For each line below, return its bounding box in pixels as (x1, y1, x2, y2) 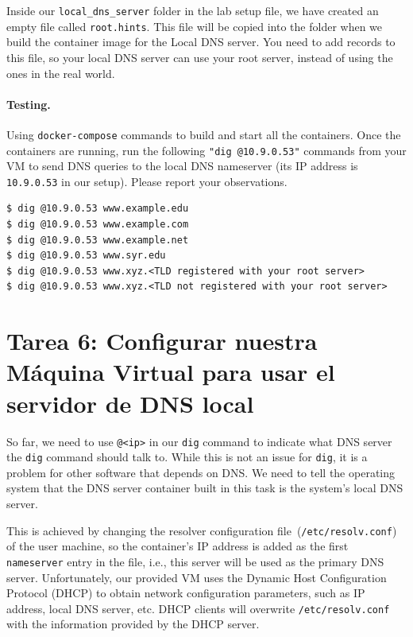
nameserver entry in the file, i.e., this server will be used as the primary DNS (6, 553, 384, 569)
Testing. (6, 95, 51, 112)
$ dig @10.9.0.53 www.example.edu (6, 203, 189, 215)
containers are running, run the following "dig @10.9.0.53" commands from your (6, 142, 407, 158)
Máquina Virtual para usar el (6, 355, 335, 388)
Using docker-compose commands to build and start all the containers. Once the (6, 126, 401, 142)
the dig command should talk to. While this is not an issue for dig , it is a (6, 449, 368, 465)
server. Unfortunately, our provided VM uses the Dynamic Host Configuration (6, 569, 387, 585)
